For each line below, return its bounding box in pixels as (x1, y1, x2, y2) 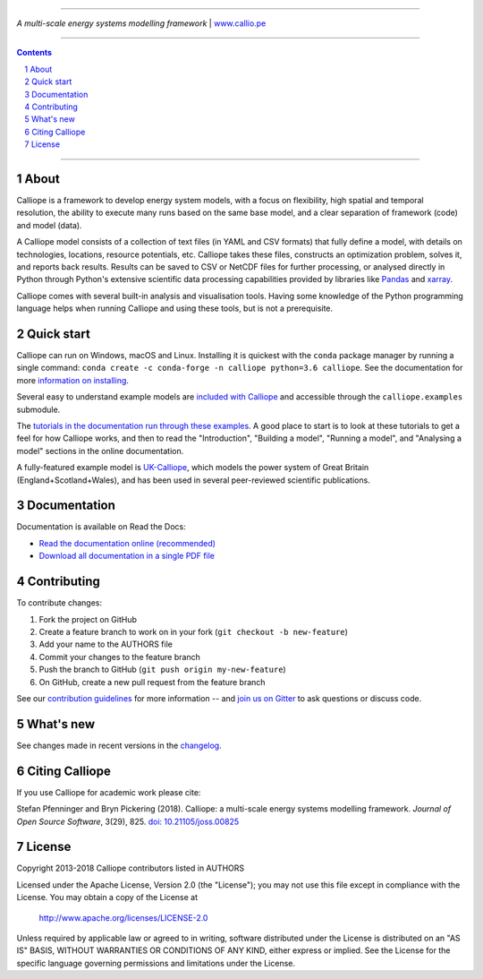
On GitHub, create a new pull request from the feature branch (38, 676, 266, 687)
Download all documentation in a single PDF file (38, 551, 215, 562)
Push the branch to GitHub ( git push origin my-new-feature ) (38, 664, 286, 675)
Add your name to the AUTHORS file (38, 639, 174, 649)
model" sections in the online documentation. (16, 445, 184, 456)
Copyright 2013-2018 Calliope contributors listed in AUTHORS (16, 863, 245, 873)
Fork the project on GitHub (38, 614, 138, 624)
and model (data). (16, 219, 82, 230)
